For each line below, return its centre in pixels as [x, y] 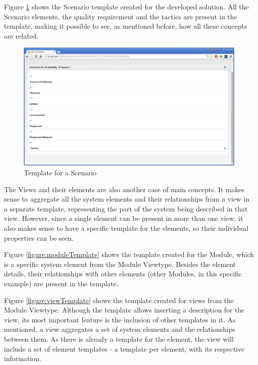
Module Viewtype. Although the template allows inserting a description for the [124, 310]
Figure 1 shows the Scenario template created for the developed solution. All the [127, 6]
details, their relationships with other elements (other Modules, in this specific [123, 274]
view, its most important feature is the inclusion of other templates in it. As [120, 319]
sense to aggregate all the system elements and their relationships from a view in [127, 199]
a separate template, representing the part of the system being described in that [126, 208]
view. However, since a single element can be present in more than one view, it [124, 218]
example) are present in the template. [61, 283]
